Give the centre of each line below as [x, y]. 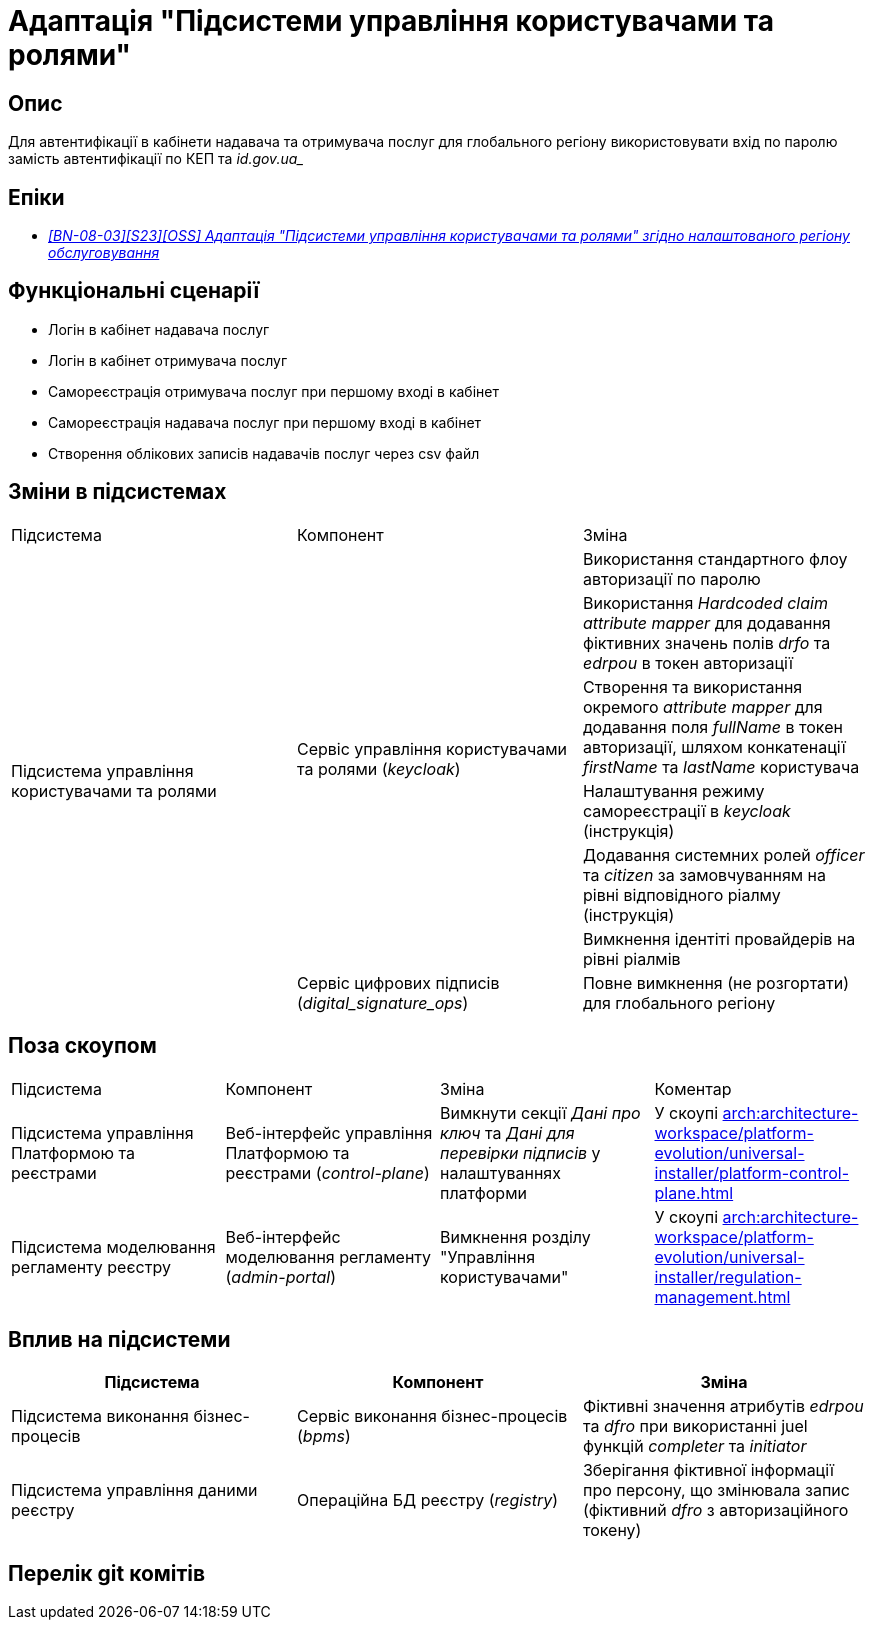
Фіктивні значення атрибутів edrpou [723, 1406]
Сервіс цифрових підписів [398, 982]
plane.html [694, 1192]
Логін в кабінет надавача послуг [159, 329]
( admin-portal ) [281, 1276]
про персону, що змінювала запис [716, 1490]
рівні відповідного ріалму [681, 894]
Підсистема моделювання [113, 1246]
